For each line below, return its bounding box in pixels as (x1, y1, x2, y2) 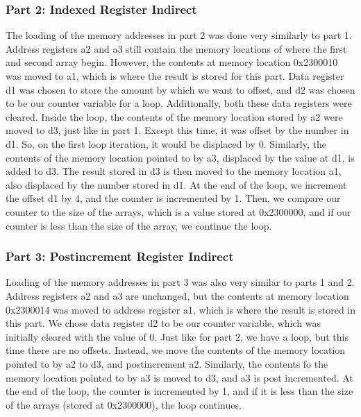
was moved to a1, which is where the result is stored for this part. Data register (6, 69, 344, 83)
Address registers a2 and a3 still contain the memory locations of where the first (6, 41, 347, 56)
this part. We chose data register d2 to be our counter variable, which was (6, 316, 321, 330)
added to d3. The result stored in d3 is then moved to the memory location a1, (6, 164, 342, 178)
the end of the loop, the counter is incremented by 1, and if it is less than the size (6, 384, 353, 398)
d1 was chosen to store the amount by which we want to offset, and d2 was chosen (6, 82, 355, 96)
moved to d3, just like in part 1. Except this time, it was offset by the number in (6, 123, 349, 137)
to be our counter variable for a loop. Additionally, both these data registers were (6, 96, 352, 110)
